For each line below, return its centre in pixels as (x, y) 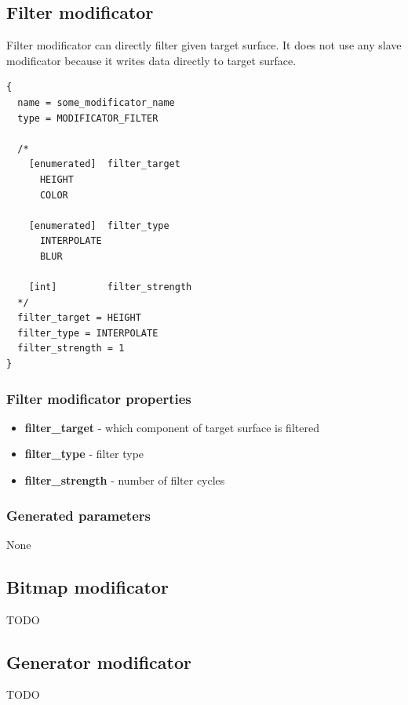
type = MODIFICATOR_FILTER (88, 118)
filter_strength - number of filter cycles (125, 480)
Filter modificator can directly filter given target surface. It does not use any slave (204, 45)
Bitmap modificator (87, 586)
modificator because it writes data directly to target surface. (151, 60)
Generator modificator (99, 661)
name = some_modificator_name (96, 102)
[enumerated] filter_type (99, 225)
